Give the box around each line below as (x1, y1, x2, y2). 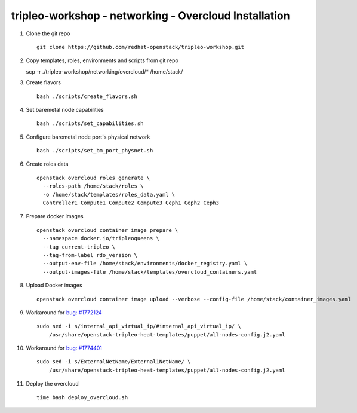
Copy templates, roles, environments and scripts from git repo (26, 57, 179, 64)
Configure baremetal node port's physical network (26, 133, 150, 140)
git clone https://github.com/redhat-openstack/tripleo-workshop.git (36, 44, 245, 50)
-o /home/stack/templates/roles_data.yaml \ (42, 191, 176, 198)
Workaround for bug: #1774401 (26, 344, 103, 352)
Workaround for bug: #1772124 (26, 308, 103, 316)
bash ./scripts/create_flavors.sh (36, 93, 137, 100)
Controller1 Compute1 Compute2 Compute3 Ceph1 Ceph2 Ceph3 (42, 200, 219, 206)
